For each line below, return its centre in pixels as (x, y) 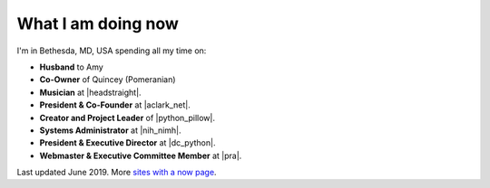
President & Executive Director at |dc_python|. (127, 143)
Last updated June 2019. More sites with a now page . (117, 173)
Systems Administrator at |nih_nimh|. (110, 130)
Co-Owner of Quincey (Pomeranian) (108, 80)
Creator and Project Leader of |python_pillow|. (127, 117)
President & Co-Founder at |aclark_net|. (115, 105)
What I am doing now (98, 23)
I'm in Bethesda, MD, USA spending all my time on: (112, 51)
